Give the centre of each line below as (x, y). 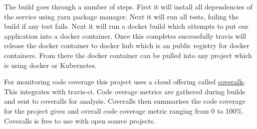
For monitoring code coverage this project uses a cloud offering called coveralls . (125, 82)
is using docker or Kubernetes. (50, 65)
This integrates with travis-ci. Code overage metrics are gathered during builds (125, 91)
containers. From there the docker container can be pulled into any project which (128, 55)
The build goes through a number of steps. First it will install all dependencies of (128, 6)
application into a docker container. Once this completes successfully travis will (125, 35)
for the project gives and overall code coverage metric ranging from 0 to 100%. (124, 110)
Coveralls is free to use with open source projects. (80, 120)
